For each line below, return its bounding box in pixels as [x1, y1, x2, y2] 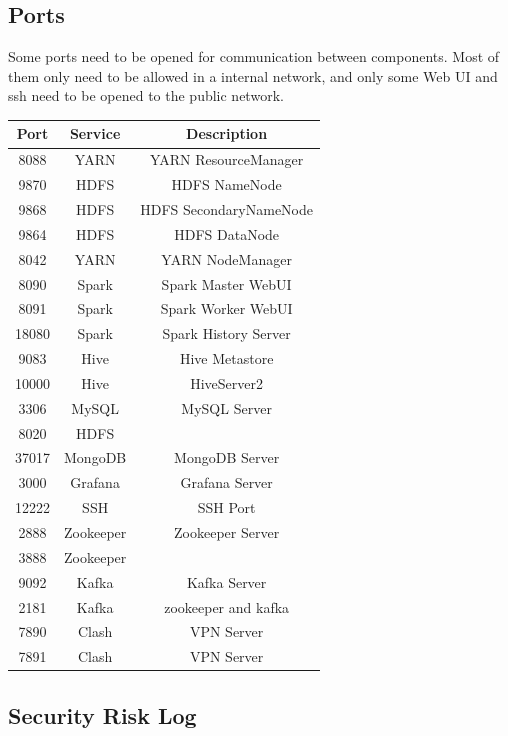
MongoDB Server [174, 447, 280, 468]
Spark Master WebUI [161, 273, 292, 294]
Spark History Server [162, 323, 291, 344]
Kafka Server [186, 571, 267, 592]
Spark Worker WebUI [160, 298, 293, 319]
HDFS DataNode [174, 223, 280, 244]
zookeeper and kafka [164, 596, 290, 617]
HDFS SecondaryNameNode [140, 199, 313, 220]
